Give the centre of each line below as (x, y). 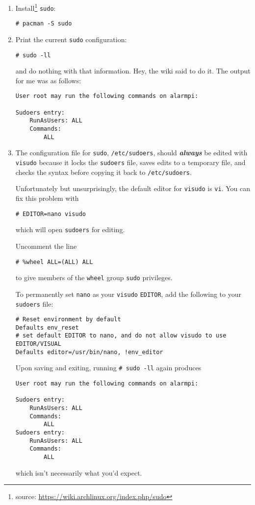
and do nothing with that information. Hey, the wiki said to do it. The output (133, 71)
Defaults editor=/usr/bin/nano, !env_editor (89, 352)
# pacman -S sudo (44, 24)
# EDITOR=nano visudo (51, 214)
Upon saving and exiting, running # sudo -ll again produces (108, 368)
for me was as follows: (48, 80)
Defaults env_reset (47, 327)
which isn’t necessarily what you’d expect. (79, 472)
